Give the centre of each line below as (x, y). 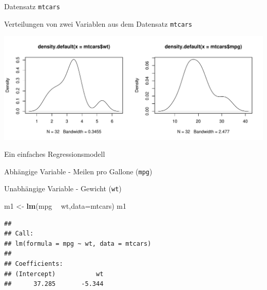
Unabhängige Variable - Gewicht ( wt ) (63, 188)
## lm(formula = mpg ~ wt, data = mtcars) (78, 243)
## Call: (19, 234)
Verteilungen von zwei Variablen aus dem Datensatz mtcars (98, 23)
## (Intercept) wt (54, 274)
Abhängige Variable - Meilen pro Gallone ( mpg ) (78, 171)
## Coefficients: (34, 264)
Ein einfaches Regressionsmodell (55, 154)
